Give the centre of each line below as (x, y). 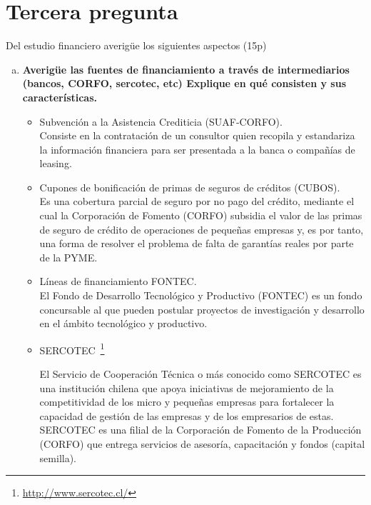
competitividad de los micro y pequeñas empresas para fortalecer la (187, 402)
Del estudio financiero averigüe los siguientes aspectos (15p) (136, 45)
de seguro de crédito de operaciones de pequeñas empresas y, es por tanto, (202, 229)
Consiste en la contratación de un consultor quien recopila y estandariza (197, 135)
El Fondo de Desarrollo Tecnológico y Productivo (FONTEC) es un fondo (201, 295)
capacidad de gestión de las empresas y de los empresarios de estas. (187, 415)
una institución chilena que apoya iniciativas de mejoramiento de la (187, 387)
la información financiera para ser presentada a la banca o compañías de (197, 149)
